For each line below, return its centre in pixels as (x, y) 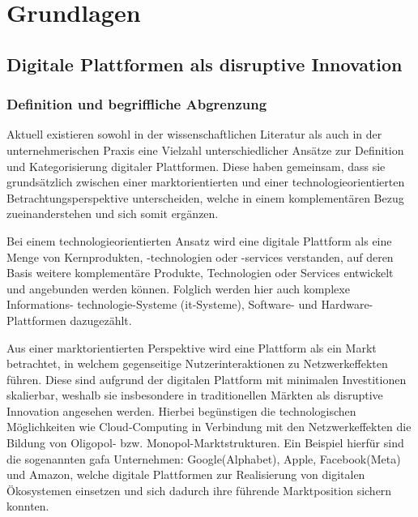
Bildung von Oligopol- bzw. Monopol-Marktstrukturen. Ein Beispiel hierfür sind (205, 443)
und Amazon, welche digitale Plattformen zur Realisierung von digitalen (186, 474)
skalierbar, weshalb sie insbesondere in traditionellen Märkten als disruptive (195, 395)
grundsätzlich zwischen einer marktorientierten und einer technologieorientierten (206, 182)
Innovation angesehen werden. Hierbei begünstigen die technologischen (181, 410)
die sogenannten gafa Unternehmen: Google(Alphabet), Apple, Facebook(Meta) (204, 458)
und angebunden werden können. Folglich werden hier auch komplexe (178, 288)
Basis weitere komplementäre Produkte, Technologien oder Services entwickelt (200, 273)
